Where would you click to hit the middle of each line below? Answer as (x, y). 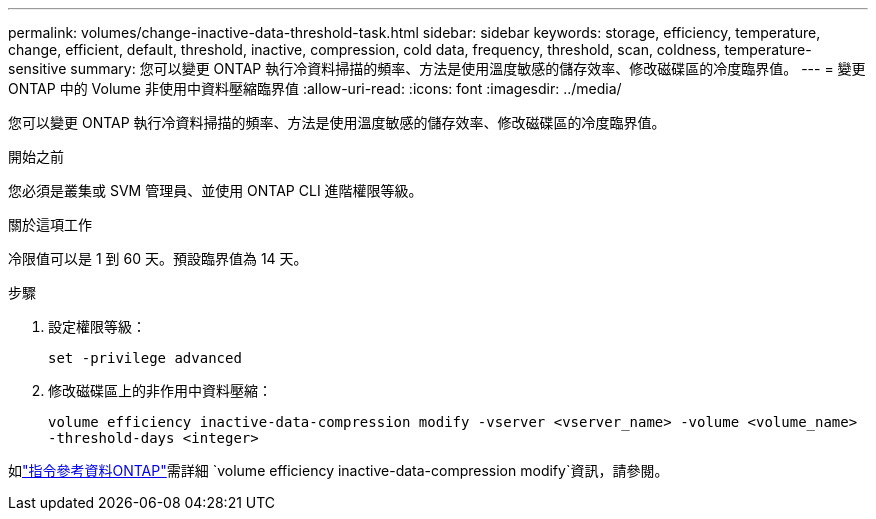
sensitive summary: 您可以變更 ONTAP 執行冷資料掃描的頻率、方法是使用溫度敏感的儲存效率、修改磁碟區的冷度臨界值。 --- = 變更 (437, 68)
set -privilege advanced (145, 358)
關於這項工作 (50, 224)
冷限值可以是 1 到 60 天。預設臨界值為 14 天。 (158, 258)
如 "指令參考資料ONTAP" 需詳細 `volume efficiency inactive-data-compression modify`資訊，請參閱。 (338, 470)
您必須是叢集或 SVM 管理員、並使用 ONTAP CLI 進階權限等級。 (215, 190)
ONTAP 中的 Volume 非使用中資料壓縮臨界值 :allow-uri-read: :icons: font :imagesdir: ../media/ (315, 88)
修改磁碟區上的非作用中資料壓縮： (160, 390)
